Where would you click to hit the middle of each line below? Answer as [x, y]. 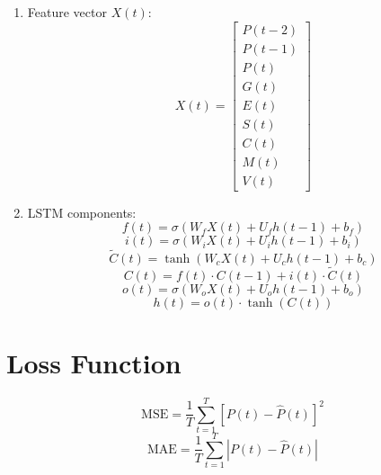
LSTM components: [82, 212]
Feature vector [67, 12]
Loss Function [94, 363]
